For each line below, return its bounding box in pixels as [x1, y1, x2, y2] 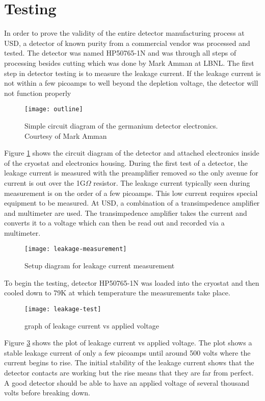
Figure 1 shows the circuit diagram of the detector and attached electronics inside [4, 147, 259, 158]
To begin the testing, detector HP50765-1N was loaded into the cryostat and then [4, 277, 259, 288]
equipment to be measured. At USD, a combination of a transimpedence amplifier [4, 197, 260, 208]
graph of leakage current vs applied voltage [24, 320, 159, 331]
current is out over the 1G [4, 177, 86, 188]
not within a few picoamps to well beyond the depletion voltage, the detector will [4, 78, 258, 88]
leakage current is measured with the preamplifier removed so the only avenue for [4, 167, 258, 178]
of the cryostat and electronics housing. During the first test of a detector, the [4, 157, 248, 168]
